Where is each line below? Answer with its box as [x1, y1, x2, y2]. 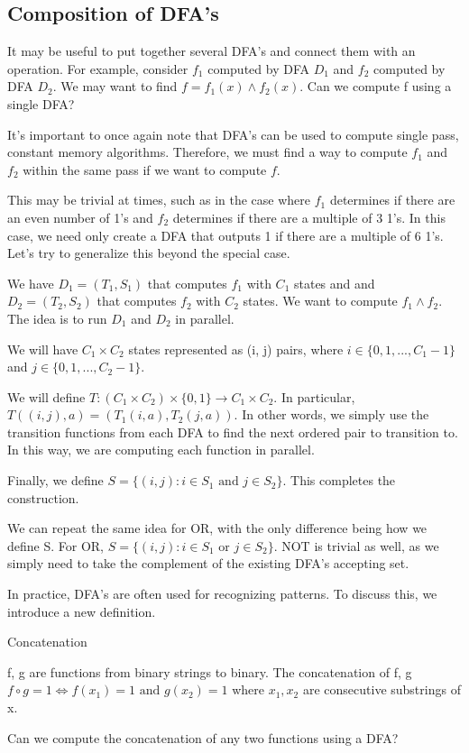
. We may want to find [52, 77, 178, 96]
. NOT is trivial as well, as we [273, 536, 439, 555]
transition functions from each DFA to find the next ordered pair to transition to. [7, 422, 458, 441]
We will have [7, 339, 78, 358]
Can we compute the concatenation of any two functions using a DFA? [7, 728, 399, 747]
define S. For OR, [7, 536, 105, 555]
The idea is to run [7, 308, 107, 327]
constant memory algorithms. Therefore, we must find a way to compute [7, 142, 408, 161]
